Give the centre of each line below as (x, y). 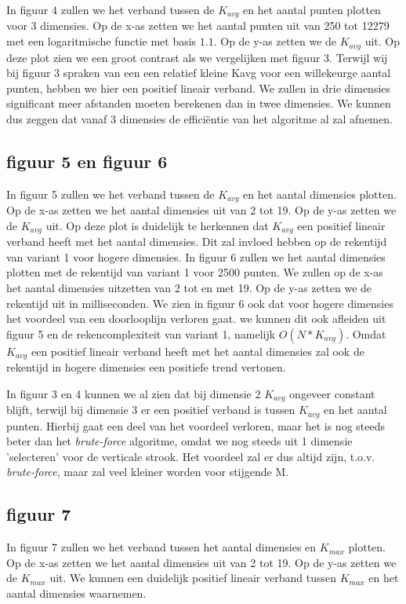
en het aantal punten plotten (312, 9)
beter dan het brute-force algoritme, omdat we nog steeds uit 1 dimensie (179, 441)
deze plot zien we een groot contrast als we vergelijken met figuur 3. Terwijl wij (197, 57)
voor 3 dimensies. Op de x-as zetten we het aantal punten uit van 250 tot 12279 (198, 26)
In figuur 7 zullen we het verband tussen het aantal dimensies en (161, 547)
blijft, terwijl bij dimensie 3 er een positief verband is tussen (151, 410)
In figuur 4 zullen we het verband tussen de (111, 9)
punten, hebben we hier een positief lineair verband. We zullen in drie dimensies (199, 88)
